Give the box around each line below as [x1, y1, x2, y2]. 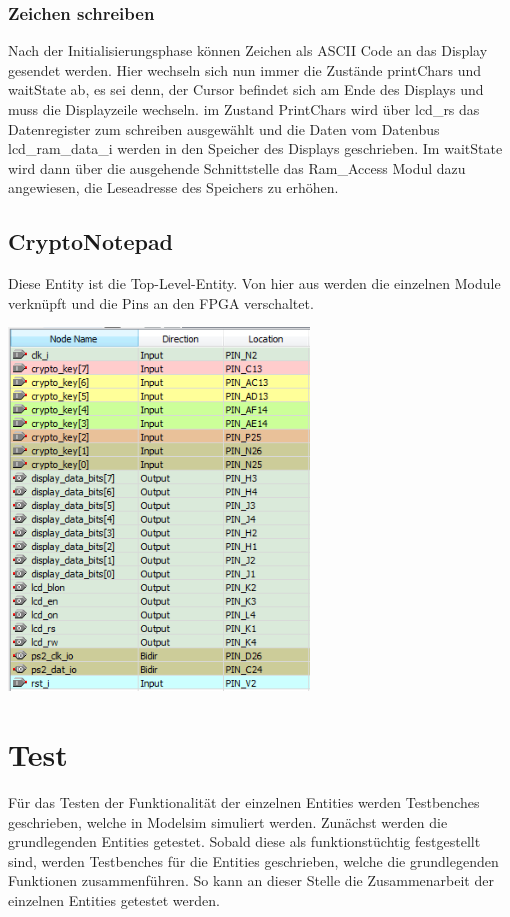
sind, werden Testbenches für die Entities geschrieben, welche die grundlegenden [8, 850, 499, 871]
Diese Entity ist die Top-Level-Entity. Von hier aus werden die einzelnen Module [8, 273, 501, 294]
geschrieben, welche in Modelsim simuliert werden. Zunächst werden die [8, 811, 448, 832]
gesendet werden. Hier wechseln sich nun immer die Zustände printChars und [8, 59, 482, 80]
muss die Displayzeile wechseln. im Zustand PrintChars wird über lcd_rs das [8, 99, 480, 119]
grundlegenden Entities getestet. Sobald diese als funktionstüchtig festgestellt [8, 831, 481, 852]
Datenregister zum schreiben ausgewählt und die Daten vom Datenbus [8, 118, 440, 139]
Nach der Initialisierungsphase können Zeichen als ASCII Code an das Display [8, 40, 488, 61]
